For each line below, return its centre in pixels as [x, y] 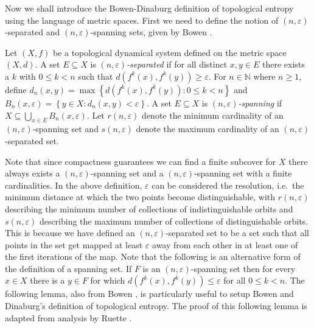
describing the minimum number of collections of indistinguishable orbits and [149, 208]
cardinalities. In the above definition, [74, 185]
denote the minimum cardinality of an [213, 115]
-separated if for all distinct [177, 64]
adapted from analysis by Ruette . [68, 317]
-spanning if [260, 103]
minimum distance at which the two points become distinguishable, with [140, 197]
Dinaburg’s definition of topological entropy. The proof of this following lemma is [156, 306]
